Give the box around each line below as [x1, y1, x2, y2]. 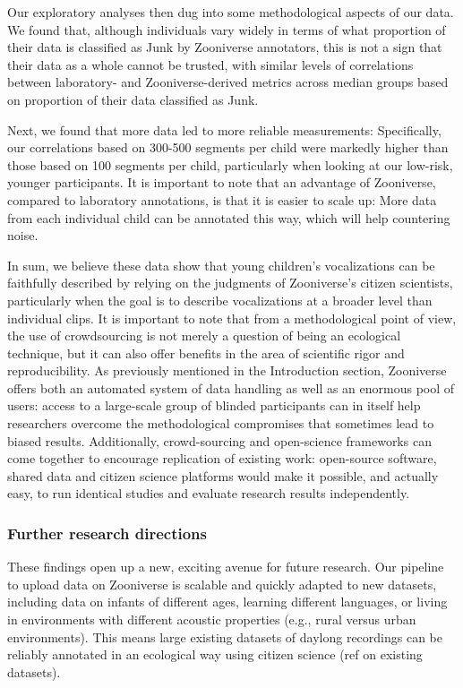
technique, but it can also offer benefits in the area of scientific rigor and [7, 343, 405, 362]
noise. [7, 226, 39, 245]
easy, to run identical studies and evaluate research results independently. [7, 484, 410, 503]
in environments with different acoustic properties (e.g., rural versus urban [7, 610, 416, 629]
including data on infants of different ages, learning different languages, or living [7, 592, 448, 611]
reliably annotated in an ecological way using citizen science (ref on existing [7, 645, 423, 664]
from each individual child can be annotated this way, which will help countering [7, 208, 450, 227]
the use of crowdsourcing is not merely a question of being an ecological [7, 326, 401, 345]
